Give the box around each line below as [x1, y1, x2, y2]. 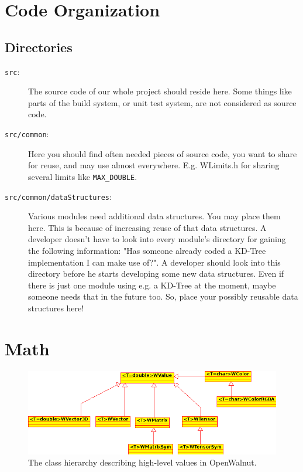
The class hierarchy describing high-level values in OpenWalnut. [28, 456, 257, 468]
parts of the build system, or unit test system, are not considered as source [28, 96, 297, 108]
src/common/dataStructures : [5, 190, 112, 202]
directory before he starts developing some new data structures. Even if [28, 267, 284, 280]
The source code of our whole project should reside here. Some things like [28, 85, 292, 97]
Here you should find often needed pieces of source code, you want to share [28, 147, 297, 159]
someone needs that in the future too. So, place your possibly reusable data [28, 290, 298, 303]
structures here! [28, 301, 84, 314]
